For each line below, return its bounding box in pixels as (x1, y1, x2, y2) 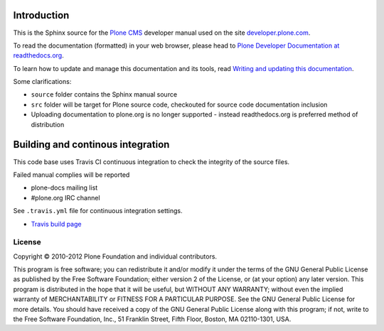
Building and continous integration (13, 139, 170, 151)
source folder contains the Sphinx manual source (31, 90, 178, 99)
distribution (31, 120, 65, 129)
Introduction (13, 9, 70, 21)
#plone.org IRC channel (31, 193, 100, 202)
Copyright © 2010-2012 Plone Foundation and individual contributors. (13, 252, 217, 261)
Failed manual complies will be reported (13, 170, 130, 179)
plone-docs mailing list (31, 183, 98, 192)
